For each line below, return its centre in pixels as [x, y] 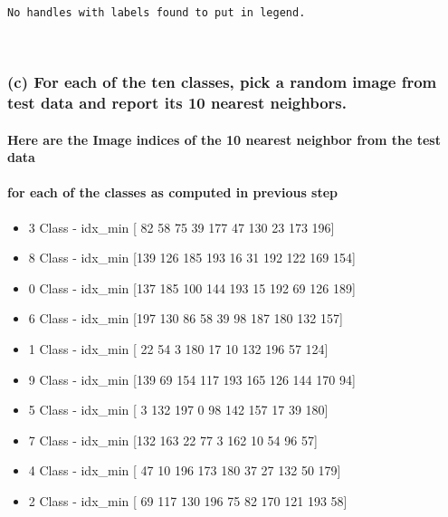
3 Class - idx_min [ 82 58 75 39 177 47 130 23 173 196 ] [181, 227]
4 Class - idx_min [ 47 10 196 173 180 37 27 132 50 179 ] [185, 470]
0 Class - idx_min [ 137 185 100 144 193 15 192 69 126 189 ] [192, 287]
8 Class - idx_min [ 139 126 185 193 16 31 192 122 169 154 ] [192, 258]
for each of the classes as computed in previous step [173, 192]
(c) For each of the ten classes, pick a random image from [222, 82]
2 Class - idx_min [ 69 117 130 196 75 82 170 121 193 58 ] [188, 500]
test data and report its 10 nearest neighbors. [177, 103]
